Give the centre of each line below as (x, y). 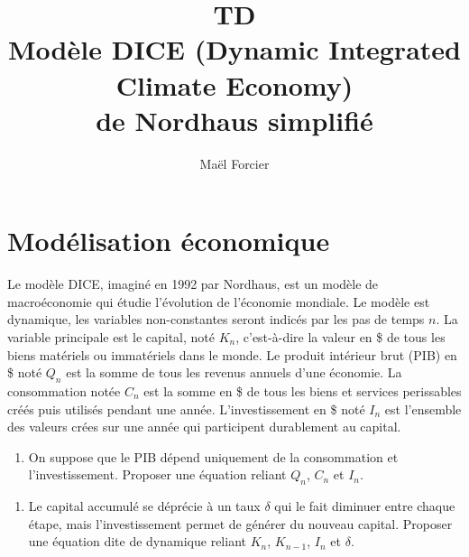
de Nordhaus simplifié (234, 120)
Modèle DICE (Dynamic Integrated (234, 49)
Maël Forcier (234, 163)
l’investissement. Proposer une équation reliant (157, 474)
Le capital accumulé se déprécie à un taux (144, 506)
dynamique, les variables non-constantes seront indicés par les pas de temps (216, 319)
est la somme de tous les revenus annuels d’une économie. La (234, 372)
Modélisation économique (169, 241)
